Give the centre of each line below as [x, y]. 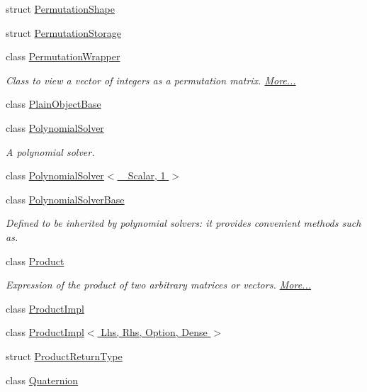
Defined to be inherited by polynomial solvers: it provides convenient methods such [183, 223]
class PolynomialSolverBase [65, 199]
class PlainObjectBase [53, 104]
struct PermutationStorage [63, 32]
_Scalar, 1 [143, 175]
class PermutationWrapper [63, 56]
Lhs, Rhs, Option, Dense [154, 332]
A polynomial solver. [50, 151]
